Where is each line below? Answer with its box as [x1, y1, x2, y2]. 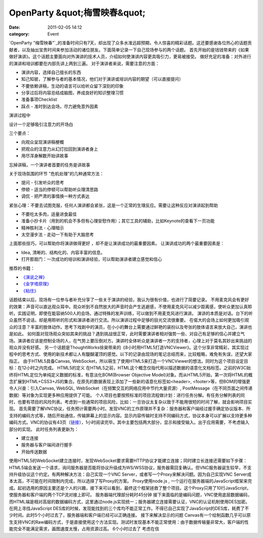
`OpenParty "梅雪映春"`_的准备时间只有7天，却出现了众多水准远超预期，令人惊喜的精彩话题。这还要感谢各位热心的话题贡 [9, 40, 252, 46]
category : [9, 31, 30, 37]
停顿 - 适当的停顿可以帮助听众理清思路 [21, 186, 98, 192]
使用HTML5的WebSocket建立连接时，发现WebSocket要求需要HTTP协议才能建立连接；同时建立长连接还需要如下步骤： [9, 458, 248, 464]
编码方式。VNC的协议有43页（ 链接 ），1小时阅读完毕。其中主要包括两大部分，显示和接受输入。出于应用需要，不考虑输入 [9, 419, 249, 426]
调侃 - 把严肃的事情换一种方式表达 [21, 193, 90, 199]
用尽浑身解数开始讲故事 [21, 153, 68, 159]
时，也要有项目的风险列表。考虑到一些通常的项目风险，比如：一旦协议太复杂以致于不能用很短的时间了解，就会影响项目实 [9, 399, 252, 405]
